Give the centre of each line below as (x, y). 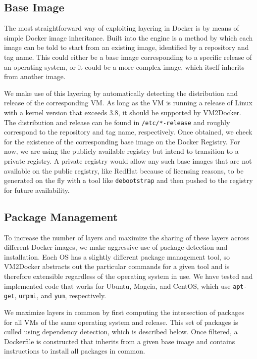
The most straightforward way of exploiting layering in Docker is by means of (122, 28)
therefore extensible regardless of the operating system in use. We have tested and (128, 276)
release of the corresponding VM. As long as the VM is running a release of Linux (128, 103)
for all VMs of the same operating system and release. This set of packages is (121, 322)
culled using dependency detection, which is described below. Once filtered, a (121, 332)
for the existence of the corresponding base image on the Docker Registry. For (122, 141)
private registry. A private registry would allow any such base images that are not (128, 160)
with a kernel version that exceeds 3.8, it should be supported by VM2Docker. (123, 112)
